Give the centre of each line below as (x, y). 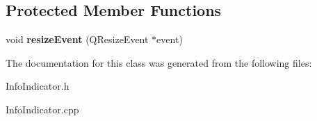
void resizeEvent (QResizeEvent (77, 39)
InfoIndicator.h (38, 86)
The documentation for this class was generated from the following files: (159, 62)
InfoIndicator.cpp (42, 109)
